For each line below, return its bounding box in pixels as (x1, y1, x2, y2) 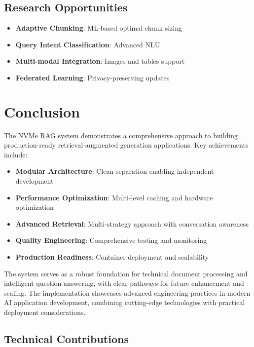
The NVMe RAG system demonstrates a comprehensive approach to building (4, 130, 238, 140)
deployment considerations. (4, 307, 86, 317)
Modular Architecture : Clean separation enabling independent (15, 166, 214, 176)
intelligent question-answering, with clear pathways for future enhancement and (4, 278, 244, 288)
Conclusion (4, 101, 80, 121)
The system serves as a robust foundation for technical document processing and (4, 268, 248, 278)
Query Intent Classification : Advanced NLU (15, 39, 160, 49)
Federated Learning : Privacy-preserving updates (15, 72, 170, 82)
